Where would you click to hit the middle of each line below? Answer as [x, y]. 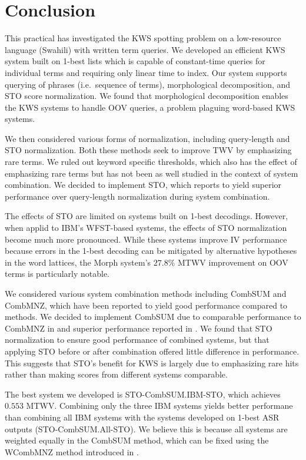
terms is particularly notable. [57, 274]
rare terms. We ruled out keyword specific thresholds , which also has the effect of [151, 162]
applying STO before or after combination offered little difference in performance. [152, 351]
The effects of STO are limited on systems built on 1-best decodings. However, [147, 216]
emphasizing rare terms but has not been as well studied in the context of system [152, 173]
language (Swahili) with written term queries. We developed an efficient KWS [145, 49]
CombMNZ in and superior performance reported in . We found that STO [139, 328]
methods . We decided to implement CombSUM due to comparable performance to [153, 317]
